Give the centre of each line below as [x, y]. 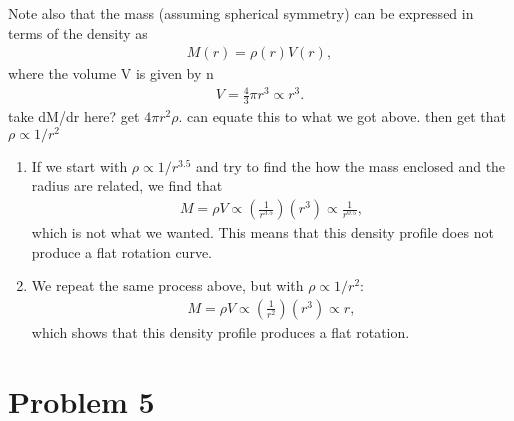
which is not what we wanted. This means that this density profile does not [262, 232]
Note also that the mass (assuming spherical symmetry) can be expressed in [241, 13]
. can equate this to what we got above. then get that [342, 116]
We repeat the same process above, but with [167, 285]
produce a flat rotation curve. [121, 251]
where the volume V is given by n [111, 73]
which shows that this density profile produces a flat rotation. [220, 331]
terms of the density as [78, 32]
